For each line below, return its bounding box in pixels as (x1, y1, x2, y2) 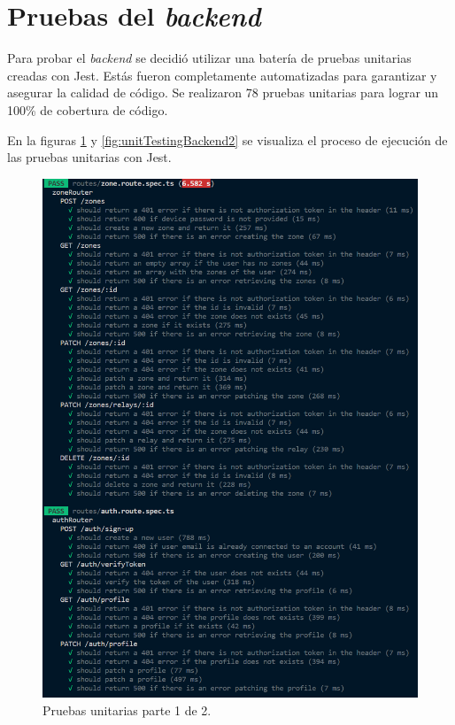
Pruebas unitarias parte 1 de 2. (42, 701, 212, 719)
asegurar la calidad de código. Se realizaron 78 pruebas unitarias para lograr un (7, 83, 439, 102)
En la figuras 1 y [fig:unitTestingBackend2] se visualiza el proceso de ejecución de (7, 130, 448, 149)
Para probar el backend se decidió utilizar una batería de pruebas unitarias (7, 49, 412, 67)
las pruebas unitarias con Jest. (7, 148, 172, 166)
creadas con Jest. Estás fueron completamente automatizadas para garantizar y (7, 66, 437, 84)
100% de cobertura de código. (7, 100, 168, 119)
